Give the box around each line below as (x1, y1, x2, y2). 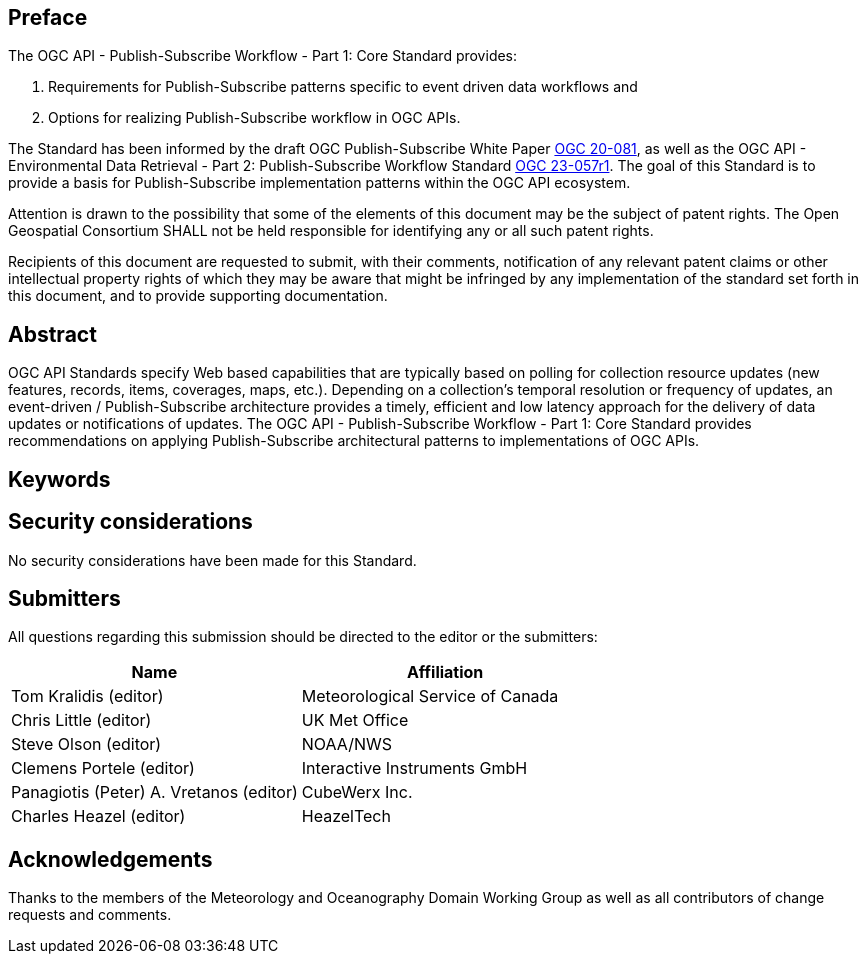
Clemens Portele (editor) (11, 758, 195, 779)
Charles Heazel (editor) (11, 806, 186, 827)
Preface (8, 5, 88, 30)
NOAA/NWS (301, 734, 393, 755)
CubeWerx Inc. (301, 782, 413, 803)
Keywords (8, 466, 111, 492)
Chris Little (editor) (11, 710, 152, 731)
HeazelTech (301, 806, 391, 827)
